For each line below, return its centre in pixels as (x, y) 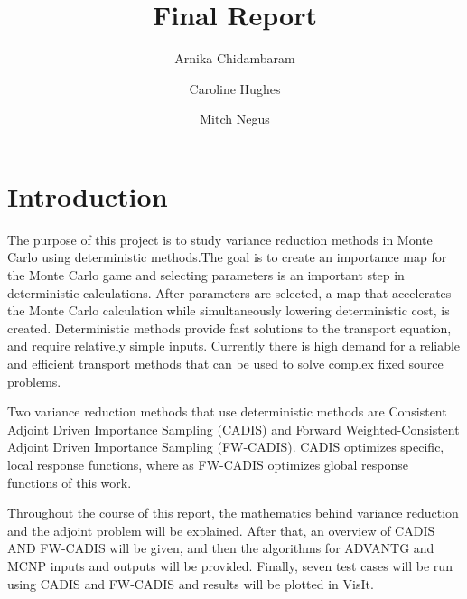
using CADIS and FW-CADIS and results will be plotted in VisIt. (191, 583)
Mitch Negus (235, 119)
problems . (34, 381)
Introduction (88, 196)
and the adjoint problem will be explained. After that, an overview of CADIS (221, 530)
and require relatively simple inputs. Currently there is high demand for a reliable (234, 346)
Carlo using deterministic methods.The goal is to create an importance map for (227, 257)
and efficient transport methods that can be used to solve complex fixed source (225, 363)
